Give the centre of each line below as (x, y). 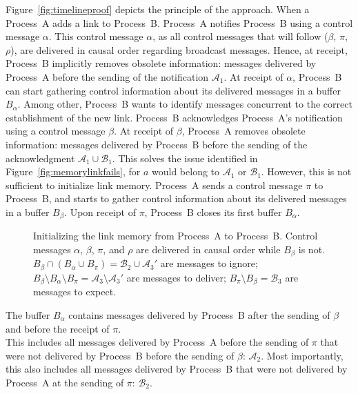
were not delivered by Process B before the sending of (120, 355)
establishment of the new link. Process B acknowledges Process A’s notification (174, 117)
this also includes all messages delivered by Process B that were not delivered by (177, 369)
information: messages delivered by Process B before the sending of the (157, 144)
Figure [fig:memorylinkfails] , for (73, 171)
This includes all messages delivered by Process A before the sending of (157, 342)
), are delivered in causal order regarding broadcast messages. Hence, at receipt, (179, 49)
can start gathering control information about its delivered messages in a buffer (173, 90)
